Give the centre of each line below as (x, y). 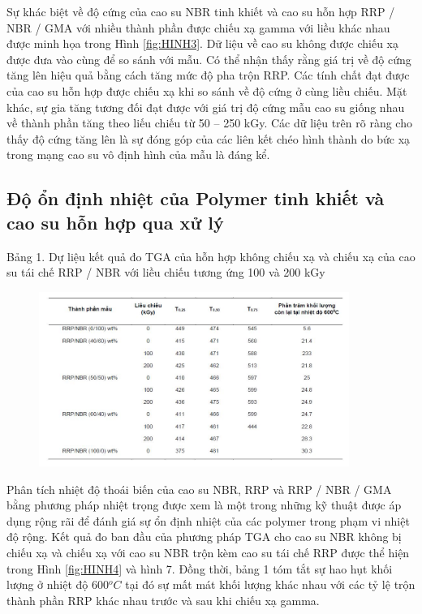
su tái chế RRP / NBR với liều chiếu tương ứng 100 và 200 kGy (166, 272)
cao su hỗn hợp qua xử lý (115, 222)
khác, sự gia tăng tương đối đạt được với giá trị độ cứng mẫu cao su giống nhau (206, 107)
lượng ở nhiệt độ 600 (58, 584)
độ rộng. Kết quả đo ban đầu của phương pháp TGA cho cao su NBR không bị (204, 537)
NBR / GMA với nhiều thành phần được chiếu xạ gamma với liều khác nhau (198, 27)
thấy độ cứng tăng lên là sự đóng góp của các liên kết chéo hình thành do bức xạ (209, 138)
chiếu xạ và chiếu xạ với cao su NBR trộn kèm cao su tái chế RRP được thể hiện (208, 552)
